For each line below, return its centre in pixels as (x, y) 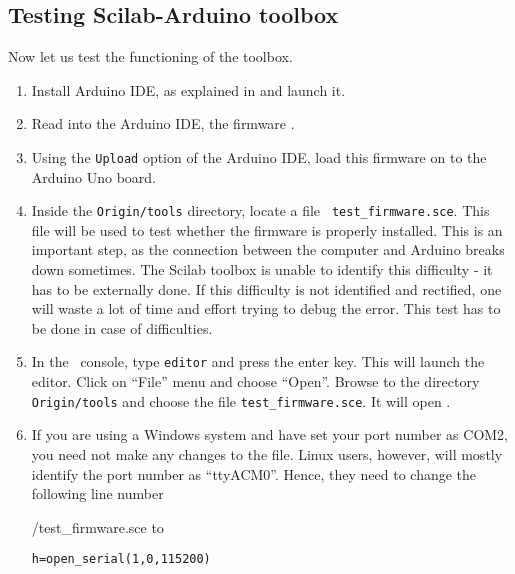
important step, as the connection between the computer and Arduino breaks (268, 249)
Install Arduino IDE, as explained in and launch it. (188, 89)
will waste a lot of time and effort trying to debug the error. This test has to (266, 308)
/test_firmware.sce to (97, 526)
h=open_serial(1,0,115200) (121, 559)
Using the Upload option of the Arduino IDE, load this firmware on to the (259, 156)
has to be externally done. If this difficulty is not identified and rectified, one (266, 288)
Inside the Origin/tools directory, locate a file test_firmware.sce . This (260, 210)
